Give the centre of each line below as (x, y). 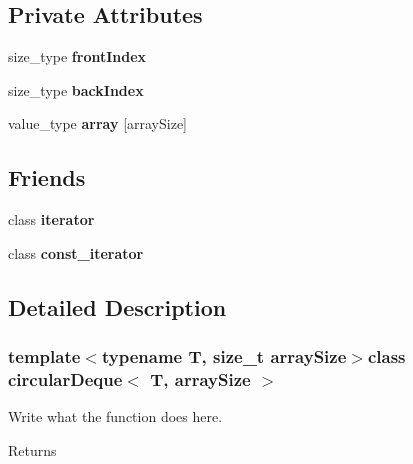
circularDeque (65, 379)
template (44, 356)
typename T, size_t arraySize (224, 356)
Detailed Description (117, 306)
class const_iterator (76, 252)
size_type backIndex (76, 89)
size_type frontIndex (77, 56)
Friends (47, 177)
